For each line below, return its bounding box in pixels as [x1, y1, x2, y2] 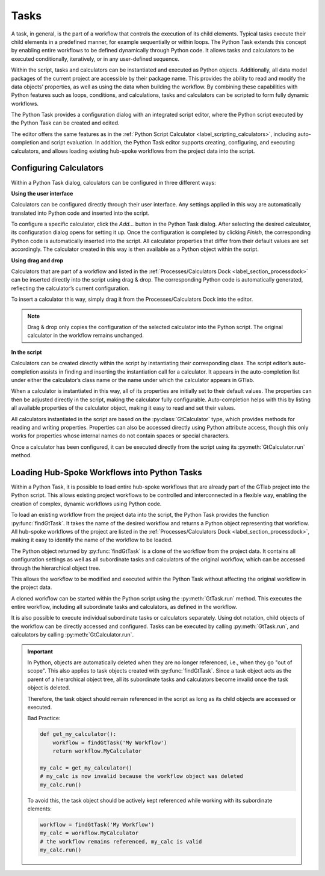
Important [27, 647, 54, 655]
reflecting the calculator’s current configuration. [11, 285, 130, 292]
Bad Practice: [27, 715, 61, 722]
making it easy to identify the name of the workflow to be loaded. [11, 536, 173, 544]
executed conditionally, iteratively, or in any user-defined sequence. [11, 55, 180, 63]
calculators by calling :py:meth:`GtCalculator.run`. [11, 631, 134, 638]
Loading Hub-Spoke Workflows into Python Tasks [11, 467, 203, 478]
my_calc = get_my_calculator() [40, 764, 132, 771]
